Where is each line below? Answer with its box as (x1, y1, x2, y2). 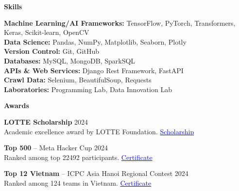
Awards (4, 100, 29, 111)
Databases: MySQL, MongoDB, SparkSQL (4, 55, 136, 65)
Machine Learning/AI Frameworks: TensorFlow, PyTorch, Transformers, (4, 17, 236, 28)
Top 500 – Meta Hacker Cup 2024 (4, 143, 108, 153)
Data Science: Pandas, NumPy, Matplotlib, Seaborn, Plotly (4, 36, 187, 47)
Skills (4, 1, 22, 11)
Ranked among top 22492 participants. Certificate (4, 152, 153, 162)
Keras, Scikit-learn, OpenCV (4, 27, 89, 37)
